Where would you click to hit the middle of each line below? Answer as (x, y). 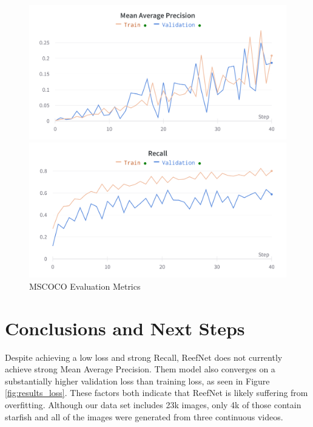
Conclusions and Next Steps (125, 328)
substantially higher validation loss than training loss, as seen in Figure (137, 381)
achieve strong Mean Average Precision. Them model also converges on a (140, 369)
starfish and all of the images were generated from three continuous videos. (144, 416)
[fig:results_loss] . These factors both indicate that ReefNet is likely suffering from (156, 393)
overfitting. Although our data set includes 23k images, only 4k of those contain (153, 404)
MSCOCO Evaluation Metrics (85, 286)
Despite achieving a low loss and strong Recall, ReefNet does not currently (144, 357)
